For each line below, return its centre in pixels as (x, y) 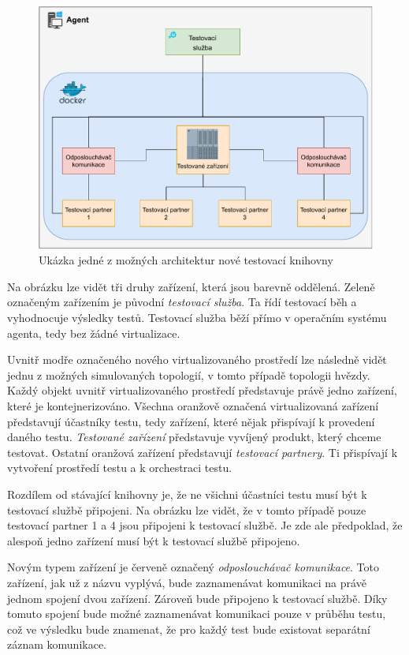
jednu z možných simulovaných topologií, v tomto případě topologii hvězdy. (189, 374)
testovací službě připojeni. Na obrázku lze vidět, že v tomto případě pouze (187, 509)
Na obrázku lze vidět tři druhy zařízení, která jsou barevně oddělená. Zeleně (191, 286)
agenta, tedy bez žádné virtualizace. (94, 333)
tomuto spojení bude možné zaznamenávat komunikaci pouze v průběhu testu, (197, 614)
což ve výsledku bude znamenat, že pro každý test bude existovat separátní (189, 629)
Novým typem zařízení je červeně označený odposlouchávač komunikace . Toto (193, 567)
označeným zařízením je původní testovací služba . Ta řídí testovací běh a (182, 302)
